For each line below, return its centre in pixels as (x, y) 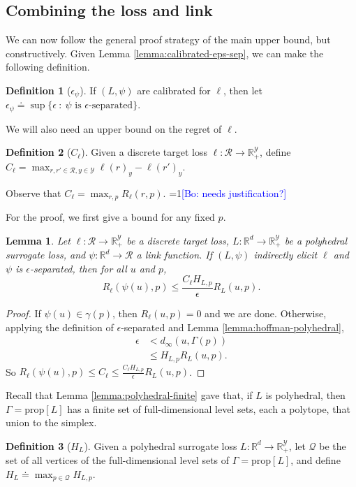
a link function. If (175, 255)
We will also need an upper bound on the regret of (114, 128)
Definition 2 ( (38, 152)
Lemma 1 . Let (38, 240)
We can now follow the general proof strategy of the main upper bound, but (168, 39)
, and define (316, 460)
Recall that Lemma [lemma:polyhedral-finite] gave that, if (129, 395)
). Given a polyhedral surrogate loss (161, 445)
